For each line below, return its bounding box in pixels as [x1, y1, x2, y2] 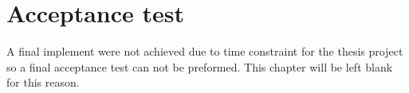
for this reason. [6, 74, 80, 91]
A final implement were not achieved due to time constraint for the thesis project [6, 43, 403, 60]
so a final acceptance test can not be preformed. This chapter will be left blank [6, 58, 393, 75]
